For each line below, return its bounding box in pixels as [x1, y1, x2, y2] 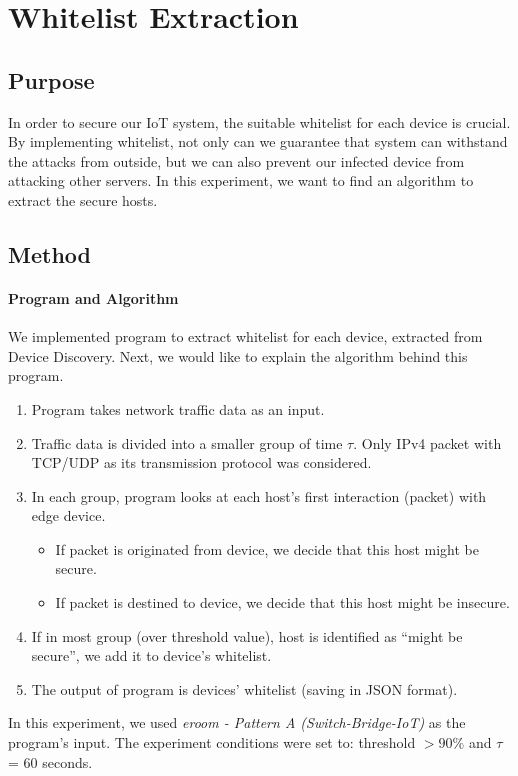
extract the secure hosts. [8, 189, 158, 210]
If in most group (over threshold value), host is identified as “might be [31, 625, 463, 646]
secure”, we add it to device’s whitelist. [31, 645, 272, 666]
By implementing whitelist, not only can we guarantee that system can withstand [8, 131, 508, 152]
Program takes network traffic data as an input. [31, 398, 325, 419]
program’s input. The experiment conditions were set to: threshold [8, 732, 416, 753]
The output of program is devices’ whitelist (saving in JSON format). [31, 678, 458, 699]
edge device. [31, 505, 106, 526]
